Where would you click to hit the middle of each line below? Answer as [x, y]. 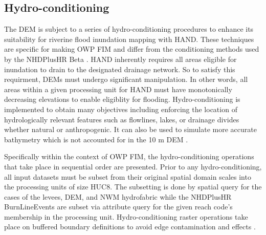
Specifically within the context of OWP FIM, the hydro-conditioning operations [129, 156]
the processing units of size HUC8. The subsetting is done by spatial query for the [133, 187]
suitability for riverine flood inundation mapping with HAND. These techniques [129, 39]
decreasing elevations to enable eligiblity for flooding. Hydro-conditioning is [122, 99]
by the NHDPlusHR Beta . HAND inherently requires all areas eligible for [120, 59]
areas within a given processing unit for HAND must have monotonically [118, 89]
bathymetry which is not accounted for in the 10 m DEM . [96, 139]
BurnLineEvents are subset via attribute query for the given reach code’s [118, 207]
